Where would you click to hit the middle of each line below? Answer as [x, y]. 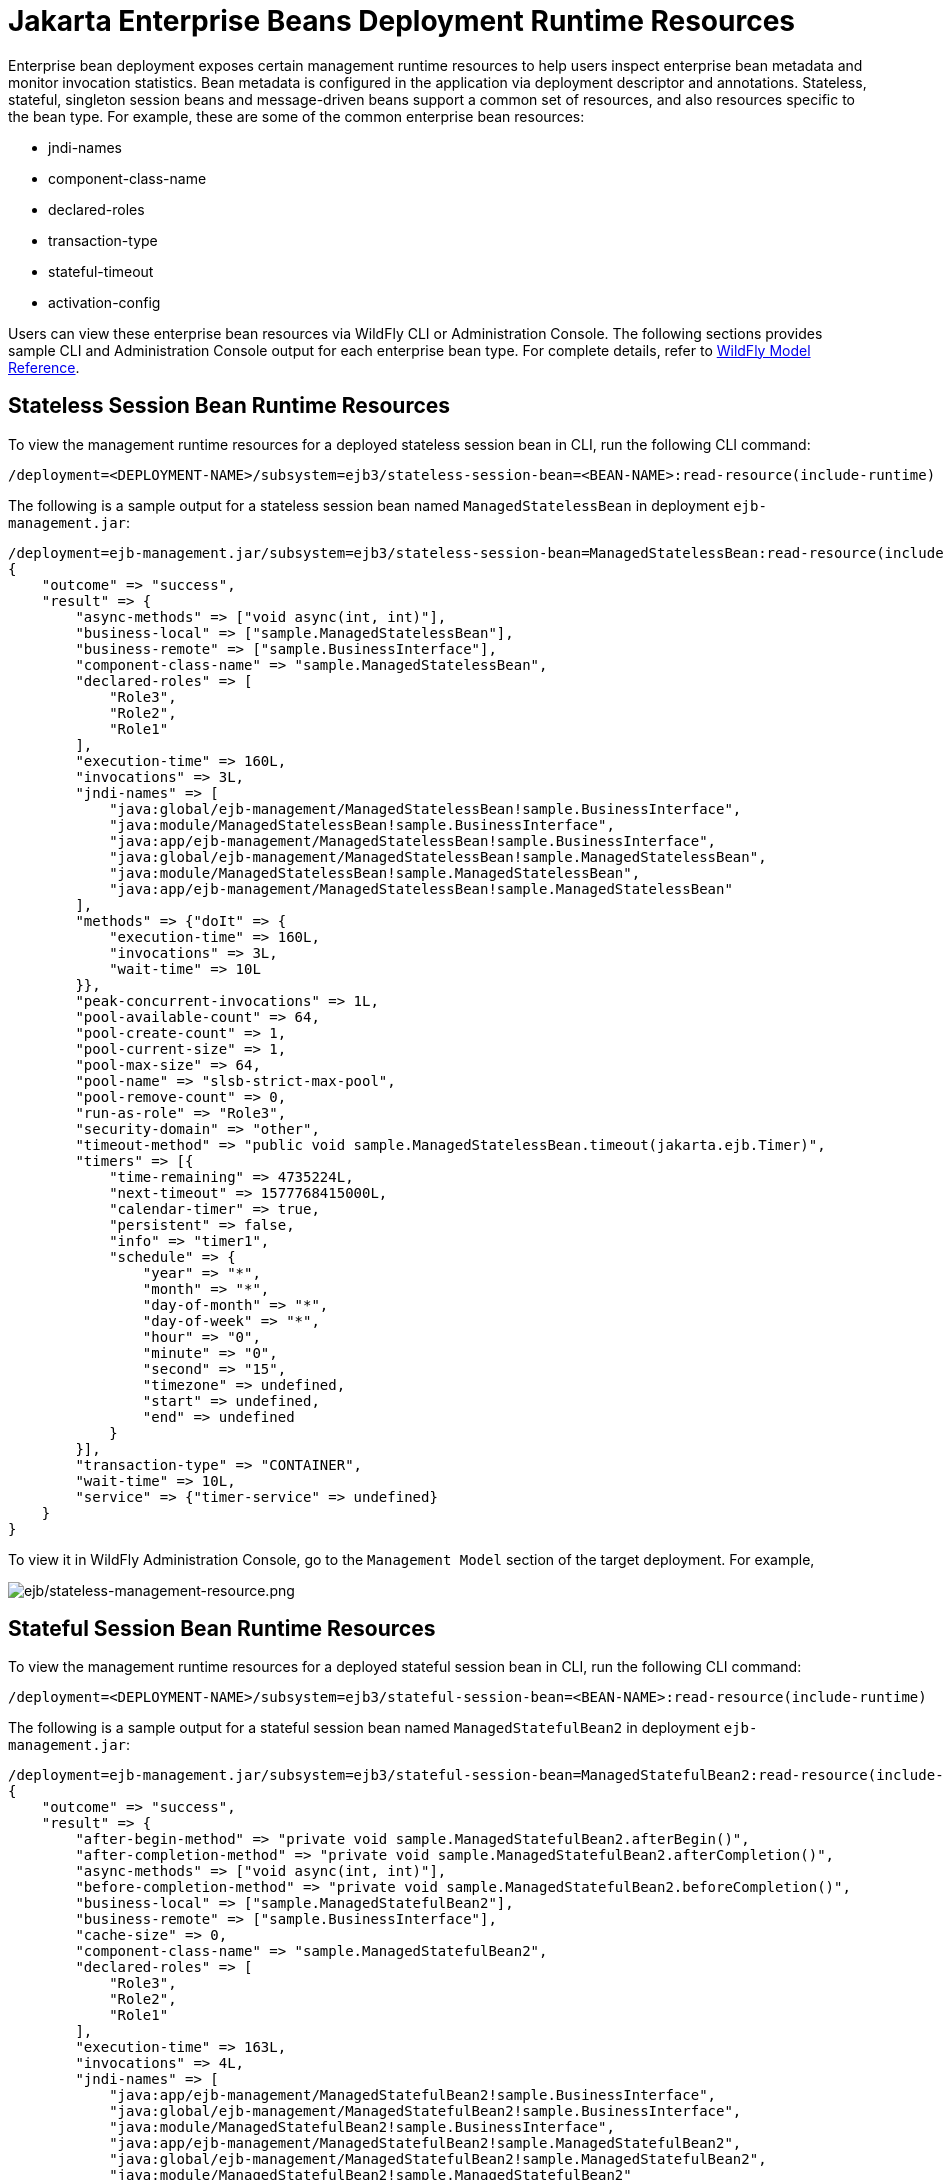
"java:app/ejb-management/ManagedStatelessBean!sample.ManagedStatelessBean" [421, 888]
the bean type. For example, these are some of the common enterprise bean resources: [296, 116]
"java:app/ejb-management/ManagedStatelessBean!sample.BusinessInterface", [413, 840]
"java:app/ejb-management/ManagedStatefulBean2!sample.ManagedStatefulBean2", [425, 2143]
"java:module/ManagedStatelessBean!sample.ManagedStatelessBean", [375, 872]
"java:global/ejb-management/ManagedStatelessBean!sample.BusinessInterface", [425, 808]
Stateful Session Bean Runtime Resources [222, 1629]
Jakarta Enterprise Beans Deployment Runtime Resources [402, 21]
